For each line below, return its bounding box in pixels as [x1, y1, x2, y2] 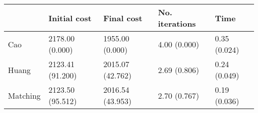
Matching [8, 89, 41, 101]
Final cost [103, 12, 143, 24]
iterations [158, 18, 196, 29]
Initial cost [48, 12, 92, 24]
